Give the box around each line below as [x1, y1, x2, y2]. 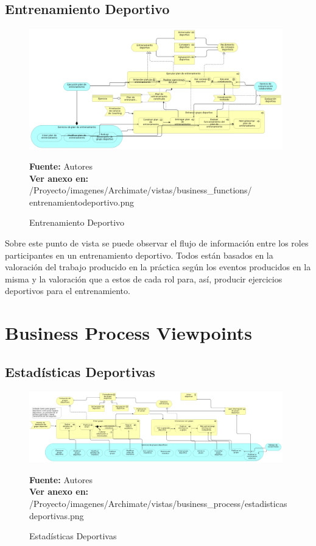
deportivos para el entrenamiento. [5, 284, 130, 297]
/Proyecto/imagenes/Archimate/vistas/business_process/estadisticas [29, 497, 287, 509]
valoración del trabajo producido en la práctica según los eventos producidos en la [5, 260, 311, 273]
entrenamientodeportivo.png [29, 195, 135, 208]
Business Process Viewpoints [5, 320, 253, 345]
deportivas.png [29, 509, 84, 522]
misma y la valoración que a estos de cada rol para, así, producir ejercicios [5, 272, 283, 285]
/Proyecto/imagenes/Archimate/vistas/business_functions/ [29, 184, 252, 196]
